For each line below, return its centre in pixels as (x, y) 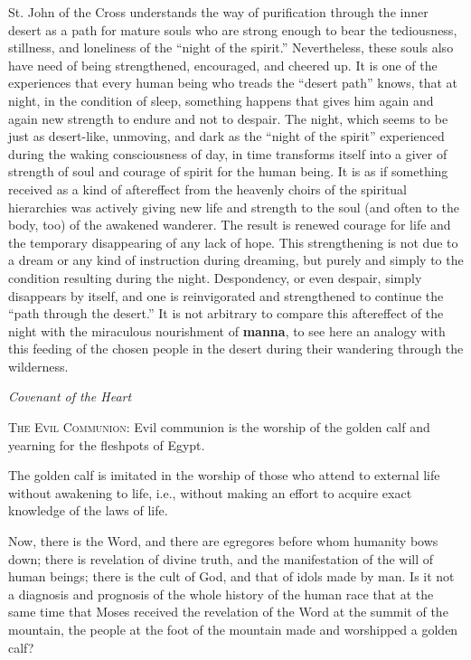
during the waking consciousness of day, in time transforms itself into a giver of (228, 153)
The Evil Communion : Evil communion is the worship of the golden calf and (219, 427)
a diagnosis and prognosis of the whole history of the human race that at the (221, 594)
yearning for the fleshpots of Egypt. (107, 444)
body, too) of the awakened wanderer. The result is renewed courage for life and (230, 225)
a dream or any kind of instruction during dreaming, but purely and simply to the (236, 260)
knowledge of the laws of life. (88, 510)
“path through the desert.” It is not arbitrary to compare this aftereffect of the (226, 313)
